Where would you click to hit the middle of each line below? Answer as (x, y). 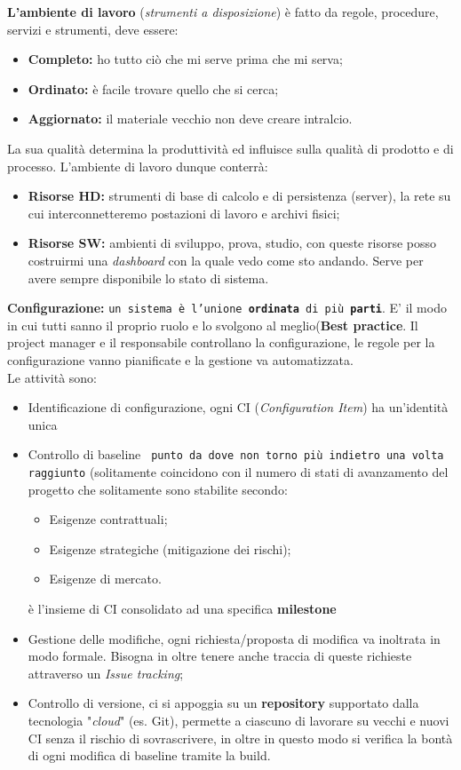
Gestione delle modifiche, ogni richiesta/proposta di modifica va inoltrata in (234, 638)
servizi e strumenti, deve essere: (93, 29)
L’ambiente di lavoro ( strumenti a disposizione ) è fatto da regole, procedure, (223, 12)
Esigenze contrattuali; (108, 519)
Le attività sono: (52, 377)
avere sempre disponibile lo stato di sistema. (148, 278)
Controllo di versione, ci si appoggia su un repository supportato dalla (223, 703)
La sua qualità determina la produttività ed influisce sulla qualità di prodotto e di (230, 148)
